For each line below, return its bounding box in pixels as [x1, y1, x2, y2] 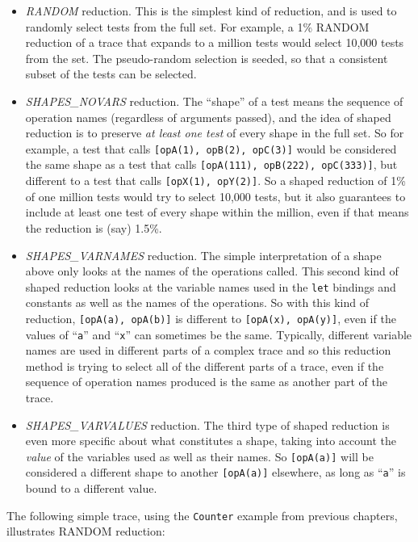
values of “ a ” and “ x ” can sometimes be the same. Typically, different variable [25, 326, 412, 342]
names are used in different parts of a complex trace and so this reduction [25, 342, 391, 359]
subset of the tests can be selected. [25, 65, 197, 82]
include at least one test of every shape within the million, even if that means [25, 204, 409, 221]
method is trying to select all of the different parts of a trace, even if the [25, 357, 384, 374]
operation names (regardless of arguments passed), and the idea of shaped [25, 108, 391, 125]
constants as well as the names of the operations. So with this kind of [25, 294, 370, 311]
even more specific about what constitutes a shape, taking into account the [25, 432, 397, 449]
